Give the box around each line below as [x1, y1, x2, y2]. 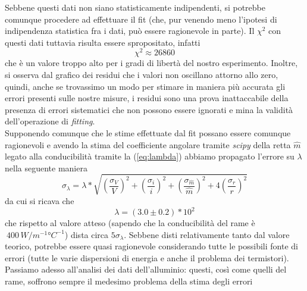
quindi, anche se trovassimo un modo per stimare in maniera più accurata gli [5, 80, 286, 92]
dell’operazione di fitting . [5, 115, 95, 127]
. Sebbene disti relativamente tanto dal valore [124, 228, 290, 240]
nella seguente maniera [5, 161, 87, 174]
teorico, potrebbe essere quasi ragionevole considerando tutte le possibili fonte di [5, 240, 298, 252]
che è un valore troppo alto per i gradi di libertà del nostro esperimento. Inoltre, [5, 57, 298, 69]
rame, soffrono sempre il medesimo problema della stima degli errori [5, 275, 253, 287]
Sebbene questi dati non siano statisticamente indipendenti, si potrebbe [5, 1, 265, 13]
